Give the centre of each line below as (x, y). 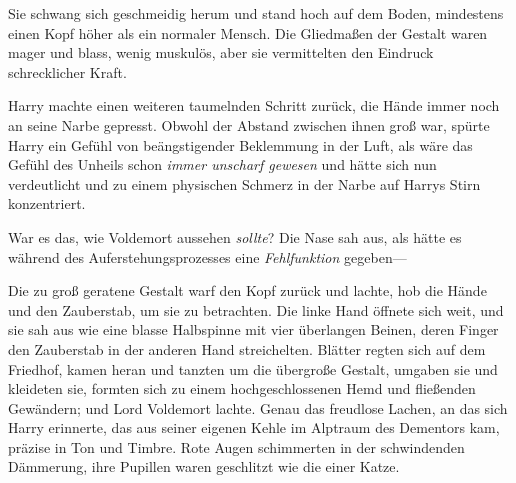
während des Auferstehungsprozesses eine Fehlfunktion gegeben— (207, 256)
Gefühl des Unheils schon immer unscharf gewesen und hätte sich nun (222, 164)
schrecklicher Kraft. (67, 71)
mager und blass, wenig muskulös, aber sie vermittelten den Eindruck (221, 52)
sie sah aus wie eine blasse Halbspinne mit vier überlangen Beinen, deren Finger (253, 329)
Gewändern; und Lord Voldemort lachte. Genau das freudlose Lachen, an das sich (258, 407)
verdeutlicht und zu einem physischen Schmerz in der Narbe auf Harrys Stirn (244, 183)
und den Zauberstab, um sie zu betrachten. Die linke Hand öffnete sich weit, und (256, 309)
